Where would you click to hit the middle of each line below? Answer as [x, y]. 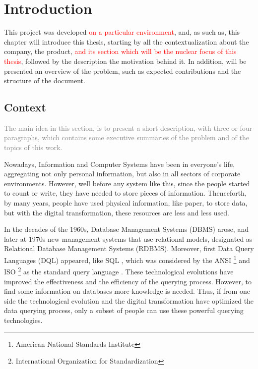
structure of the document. [45, 80]
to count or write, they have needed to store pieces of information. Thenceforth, [125, 193]
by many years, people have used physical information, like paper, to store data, [126, 203]
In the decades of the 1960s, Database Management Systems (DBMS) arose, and [126, 229]
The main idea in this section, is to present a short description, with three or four [128, 128]
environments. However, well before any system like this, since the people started [127, 183]
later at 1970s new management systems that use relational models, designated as [128, 238]
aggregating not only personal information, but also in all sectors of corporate [122, 174]
